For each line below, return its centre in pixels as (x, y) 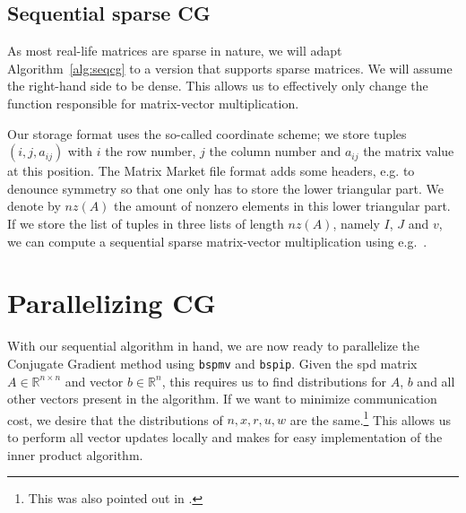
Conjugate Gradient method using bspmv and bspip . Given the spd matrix (212, 363)
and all (436, 381)
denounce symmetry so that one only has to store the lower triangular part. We (226, 188)
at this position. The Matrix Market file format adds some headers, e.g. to (211, 171)
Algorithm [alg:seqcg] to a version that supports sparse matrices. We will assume (230, 68)
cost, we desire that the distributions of (115, 419)
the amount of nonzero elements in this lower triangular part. (282, 206)
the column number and (275, 151)
